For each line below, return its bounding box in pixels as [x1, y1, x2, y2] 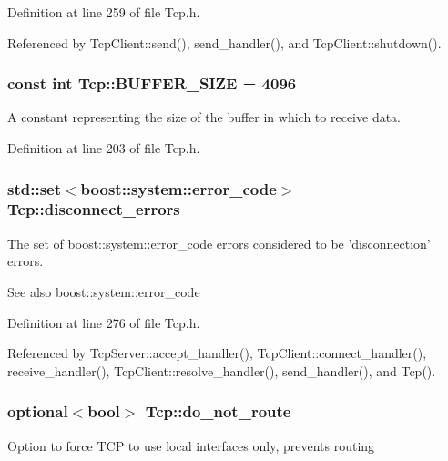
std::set [7, 177, 61, 200]
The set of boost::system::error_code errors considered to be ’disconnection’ [7, 233, 431, 252]
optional [7, 400, 68, 423]
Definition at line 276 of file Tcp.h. [7, 312, 200, 332]
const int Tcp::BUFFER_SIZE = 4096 [7, 72, 297, 95]
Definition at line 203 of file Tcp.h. [7, 138, 200, 157]
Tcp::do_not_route [145, 400, 291, 423]
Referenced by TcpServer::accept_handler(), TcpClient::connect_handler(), [7, 343, 427, 363]
